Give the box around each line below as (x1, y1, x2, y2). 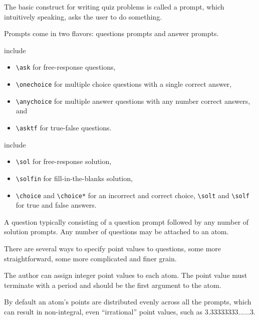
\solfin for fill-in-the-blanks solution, (16, 173, 133, 183)
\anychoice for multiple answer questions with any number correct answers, (16, 95, 250, 106)
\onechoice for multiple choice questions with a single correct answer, (16, 79, 231, 89)
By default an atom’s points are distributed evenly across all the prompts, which (4, 296, 251, 307)
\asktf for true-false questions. (16, 122, 112, 132)
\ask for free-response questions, (16, 62, 116, 72)
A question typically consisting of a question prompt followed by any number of (4, 216, 249, 227)
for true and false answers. (16, 200, 97, 210)
